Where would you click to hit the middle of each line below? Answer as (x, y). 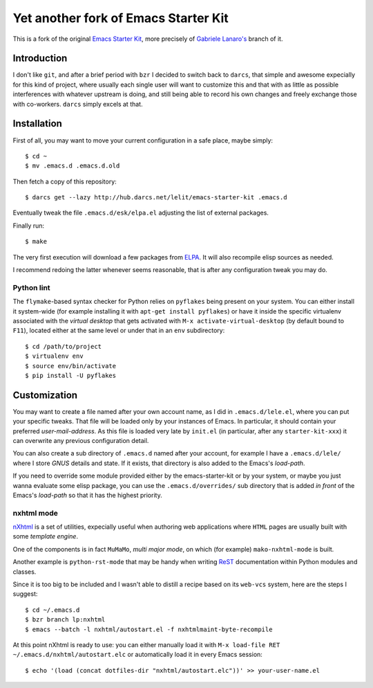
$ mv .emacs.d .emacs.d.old (73, 166)
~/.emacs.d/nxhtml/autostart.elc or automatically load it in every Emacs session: (137, 655)
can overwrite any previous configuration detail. (81, 441)
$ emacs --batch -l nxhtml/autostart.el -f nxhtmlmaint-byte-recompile (149, 629)
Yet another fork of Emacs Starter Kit (121, 18)
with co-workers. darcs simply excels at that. (78, 104)
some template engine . (46, 536)
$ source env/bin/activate (71, 366)
